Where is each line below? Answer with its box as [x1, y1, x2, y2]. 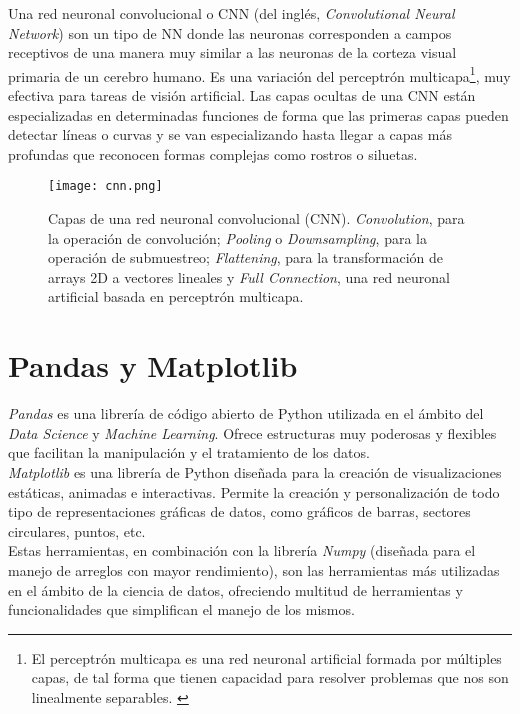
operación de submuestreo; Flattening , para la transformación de [48, 247, 444, 268]
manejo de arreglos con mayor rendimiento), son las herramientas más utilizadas [8, 559, 500, 580]
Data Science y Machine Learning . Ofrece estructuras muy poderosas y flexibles [8, 422, 497, 443]
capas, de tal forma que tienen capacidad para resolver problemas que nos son [31, 667, 509, 688]
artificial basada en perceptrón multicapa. [48, 286, 304, 307]
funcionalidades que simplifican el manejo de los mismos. [8, 599, 355, 620]
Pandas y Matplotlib [8, 345, 298, 386]
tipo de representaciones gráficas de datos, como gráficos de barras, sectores [8, 501, 471, 522]
